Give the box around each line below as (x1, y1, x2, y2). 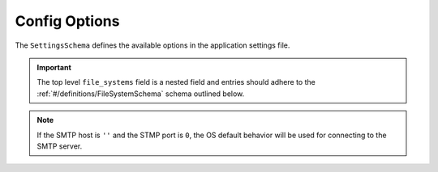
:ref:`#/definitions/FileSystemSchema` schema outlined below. (36, 89, 245, 99)
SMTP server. (36, 141, 83, 151)
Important (36, 62, 72, 72)
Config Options (15, 12, 120, 30)
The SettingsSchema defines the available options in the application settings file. (15, 40, 290, 50)
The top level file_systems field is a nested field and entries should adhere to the (36, 78, 316, 87)
